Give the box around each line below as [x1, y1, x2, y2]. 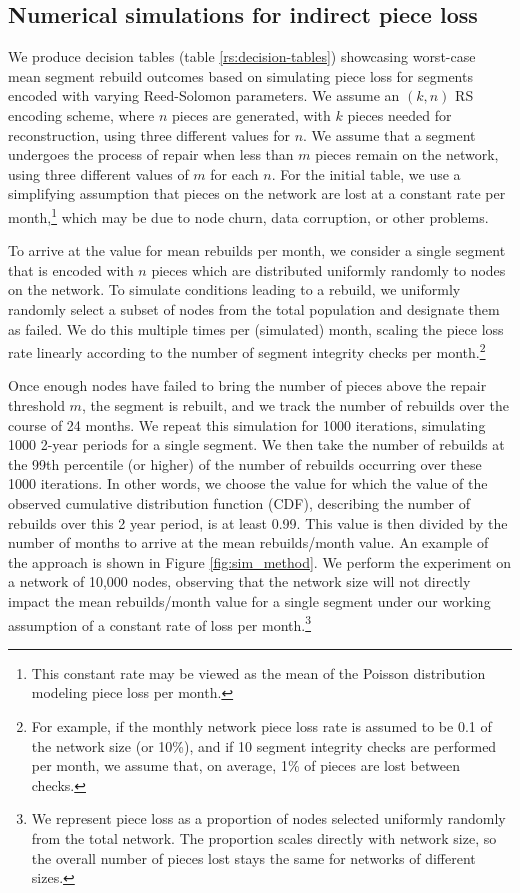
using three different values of [8, 163, 189, 184]
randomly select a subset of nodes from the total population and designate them [8, 298, 500, 319]
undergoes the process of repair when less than [8, 144, 294, 165]
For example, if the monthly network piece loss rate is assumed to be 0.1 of [31, 715, 492, 736]
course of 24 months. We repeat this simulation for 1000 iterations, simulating [8, 414, 486, 435]
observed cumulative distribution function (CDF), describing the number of [8, 492, 471, 513]
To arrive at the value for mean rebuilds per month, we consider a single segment [8, 240, 506, 261]
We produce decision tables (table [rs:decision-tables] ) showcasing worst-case [8, 46, 476, 67]
